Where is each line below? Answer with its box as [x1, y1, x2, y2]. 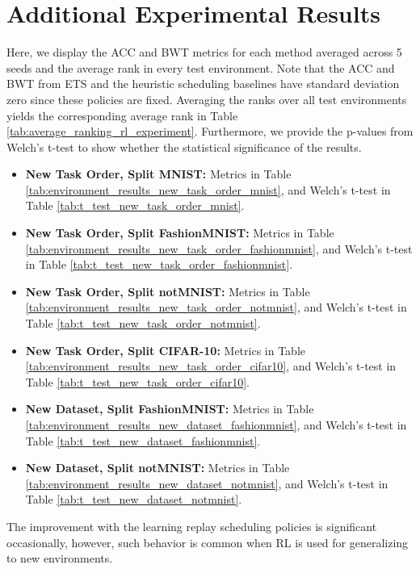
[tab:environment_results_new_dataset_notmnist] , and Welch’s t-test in [25, 475, 388, 492]
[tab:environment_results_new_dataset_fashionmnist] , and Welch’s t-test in [25, 416, 407, 433]
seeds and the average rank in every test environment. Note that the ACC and [6, 59, 395, 76]
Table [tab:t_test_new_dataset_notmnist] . [25, 491, 242, 508]
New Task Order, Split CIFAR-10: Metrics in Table [25, 341, 306, 358]
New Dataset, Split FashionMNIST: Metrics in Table [25, 400, 314, 417]
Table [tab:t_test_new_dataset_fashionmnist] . [25, 432, 261, 449]
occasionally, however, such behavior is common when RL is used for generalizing [6, 533, 409, 550]
